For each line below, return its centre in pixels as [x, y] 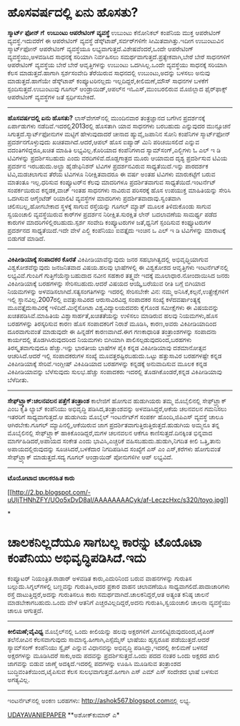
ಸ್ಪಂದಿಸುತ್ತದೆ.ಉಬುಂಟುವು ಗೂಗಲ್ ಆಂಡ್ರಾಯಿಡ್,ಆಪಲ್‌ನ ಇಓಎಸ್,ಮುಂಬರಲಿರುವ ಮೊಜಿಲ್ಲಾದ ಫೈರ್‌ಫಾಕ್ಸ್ [117, 89]
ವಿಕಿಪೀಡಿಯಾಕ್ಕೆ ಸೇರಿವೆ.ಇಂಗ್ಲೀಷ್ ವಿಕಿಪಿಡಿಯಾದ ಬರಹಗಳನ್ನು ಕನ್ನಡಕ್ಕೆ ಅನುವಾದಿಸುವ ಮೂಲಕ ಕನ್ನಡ [107, 363]
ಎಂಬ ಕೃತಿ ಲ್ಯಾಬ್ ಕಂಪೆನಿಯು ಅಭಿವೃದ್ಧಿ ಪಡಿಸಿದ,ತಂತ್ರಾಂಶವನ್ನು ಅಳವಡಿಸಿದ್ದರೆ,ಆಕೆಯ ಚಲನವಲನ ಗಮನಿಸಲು [117, 408]
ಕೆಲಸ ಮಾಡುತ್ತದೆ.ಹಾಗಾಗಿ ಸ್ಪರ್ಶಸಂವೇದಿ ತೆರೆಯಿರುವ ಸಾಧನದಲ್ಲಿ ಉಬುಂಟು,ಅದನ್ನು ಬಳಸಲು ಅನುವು [109, 73]
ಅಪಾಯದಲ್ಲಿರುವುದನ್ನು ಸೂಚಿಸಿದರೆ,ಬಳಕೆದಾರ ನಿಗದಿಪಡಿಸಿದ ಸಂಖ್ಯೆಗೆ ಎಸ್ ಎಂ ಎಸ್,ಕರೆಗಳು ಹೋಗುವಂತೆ [114, 449]
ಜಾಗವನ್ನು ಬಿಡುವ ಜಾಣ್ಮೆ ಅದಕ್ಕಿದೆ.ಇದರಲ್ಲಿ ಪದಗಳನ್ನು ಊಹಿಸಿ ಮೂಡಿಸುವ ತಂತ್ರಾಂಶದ [94, 663]
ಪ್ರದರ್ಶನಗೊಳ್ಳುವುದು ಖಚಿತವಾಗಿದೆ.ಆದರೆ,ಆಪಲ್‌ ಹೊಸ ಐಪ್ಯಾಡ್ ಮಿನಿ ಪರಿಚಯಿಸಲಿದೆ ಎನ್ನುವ [104, 142]
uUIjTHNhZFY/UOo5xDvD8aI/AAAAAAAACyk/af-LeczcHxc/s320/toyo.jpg [116, 500]
